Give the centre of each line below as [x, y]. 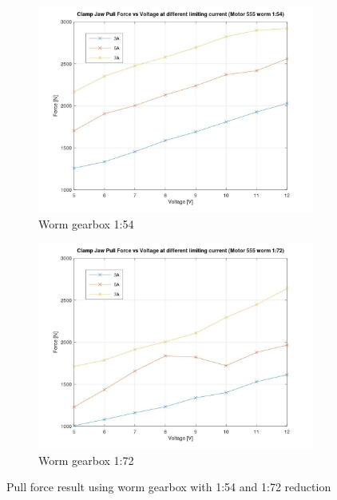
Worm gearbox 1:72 [86, 460]
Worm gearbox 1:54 [86, 223]
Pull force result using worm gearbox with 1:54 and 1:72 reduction [169, 487]
